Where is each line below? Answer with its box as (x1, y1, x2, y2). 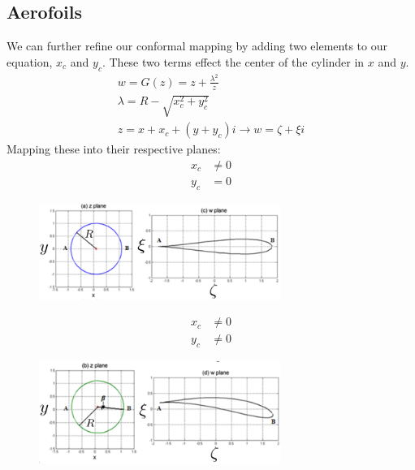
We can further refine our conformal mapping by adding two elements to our (6, 37, 387, 54)
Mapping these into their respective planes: (6, 140, 221, 157)
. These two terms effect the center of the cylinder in (102, 53, 365, 70)
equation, (6, 53, 53, 70)
